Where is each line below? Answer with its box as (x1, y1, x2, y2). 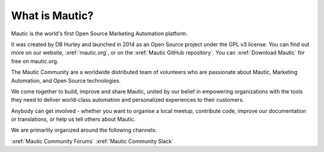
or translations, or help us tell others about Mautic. (11, 115, 136, 123)
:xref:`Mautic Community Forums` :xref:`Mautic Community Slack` (11, 138, 174, 145)
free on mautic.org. (11, 57, 59, 65)
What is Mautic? (11, 9, 94, 22)
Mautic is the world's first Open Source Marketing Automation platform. (11, 30, 188, 37)
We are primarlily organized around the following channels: (11, 126, 157, 134)
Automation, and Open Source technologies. (11, 77, 121, 84)
